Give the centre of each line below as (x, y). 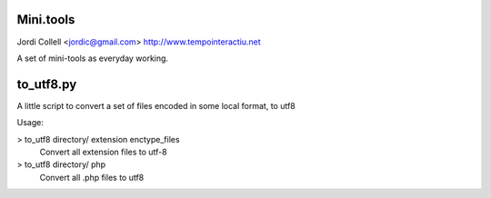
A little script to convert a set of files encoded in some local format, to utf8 (156, 105)
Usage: (30, 123)
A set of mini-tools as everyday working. (92, 58)
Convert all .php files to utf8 (92, 177)
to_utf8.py (47, 84)
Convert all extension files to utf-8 (103, 152)
